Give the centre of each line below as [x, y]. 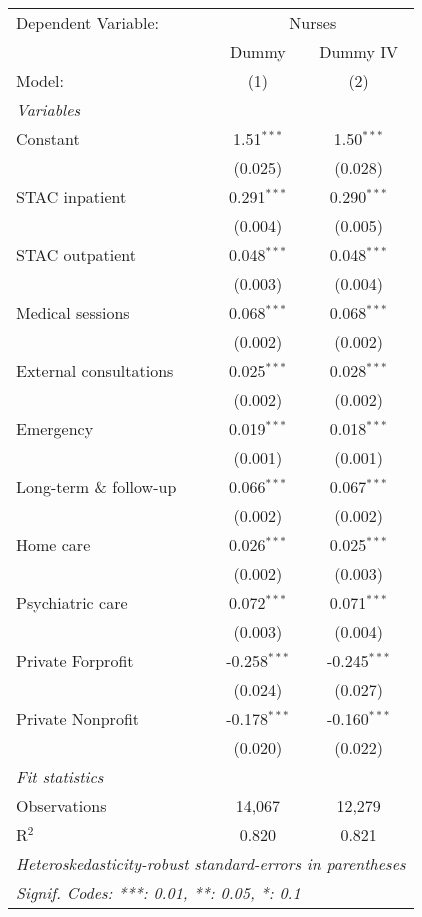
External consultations [95, 370]
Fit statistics [60, 776]
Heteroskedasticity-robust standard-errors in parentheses [211, 863]
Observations [61, 805]
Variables [48, 109]
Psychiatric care [72, 602]
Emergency [55, 428]
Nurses [313, 22]
